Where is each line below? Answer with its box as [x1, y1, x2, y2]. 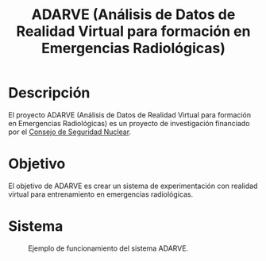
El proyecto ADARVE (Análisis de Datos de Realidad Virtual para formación [8, 109, 252, 120]
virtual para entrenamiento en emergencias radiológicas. [8, 189, 193, 199]
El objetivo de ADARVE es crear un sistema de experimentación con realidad [8, 181, 258, 190]
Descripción [8, 84, 91, 102]
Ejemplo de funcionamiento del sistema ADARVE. [28, 244, 189, 253]
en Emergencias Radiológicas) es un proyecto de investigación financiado [8, 118, 250, 128]
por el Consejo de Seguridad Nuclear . [8, 127, 132, 136]
